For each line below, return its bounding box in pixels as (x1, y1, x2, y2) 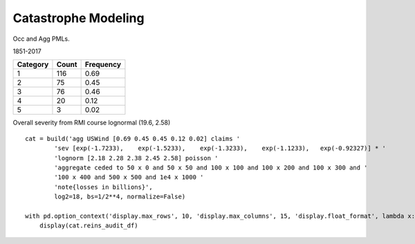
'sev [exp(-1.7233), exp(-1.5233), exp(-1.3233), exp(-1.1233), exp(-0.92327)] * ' (54, 144, 387, 152)
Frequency (84, 59, 121, 69)
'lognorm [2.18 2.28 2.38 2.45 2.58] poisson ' (54, 154, 219, 162)
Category (17, 59, 49, 69)
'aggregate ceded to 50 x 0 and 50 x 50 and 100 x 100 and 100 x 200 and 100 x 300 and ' (54, 163, 368, 171)
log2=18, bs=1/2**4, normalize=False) (54, 193, 186, 200)
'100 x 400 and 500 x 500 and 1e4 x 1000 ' (54, 173, 204, 181)
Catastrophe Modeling (12, 10, 145, 26)
